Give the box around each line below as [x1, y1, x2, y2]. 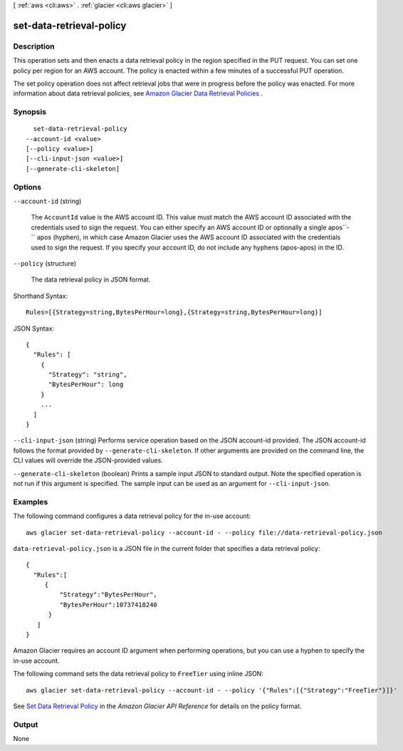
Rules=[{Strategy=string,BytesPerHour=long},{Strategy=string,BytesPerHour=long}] [26, 309, 323, 316]
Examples [13, 497, 48, 507]
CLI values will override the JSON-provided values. [13, 456, 163, 465]
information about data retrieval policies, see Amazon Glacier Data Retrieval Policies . [13, 89, 263, 98]
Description [13, 41, 55, 51]
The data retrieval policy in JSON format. [31, 275, 151, 284]
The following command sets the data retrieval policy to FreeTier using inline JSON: [13, 670, 263, 678]
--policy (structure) [13, 259, 77, 267]
